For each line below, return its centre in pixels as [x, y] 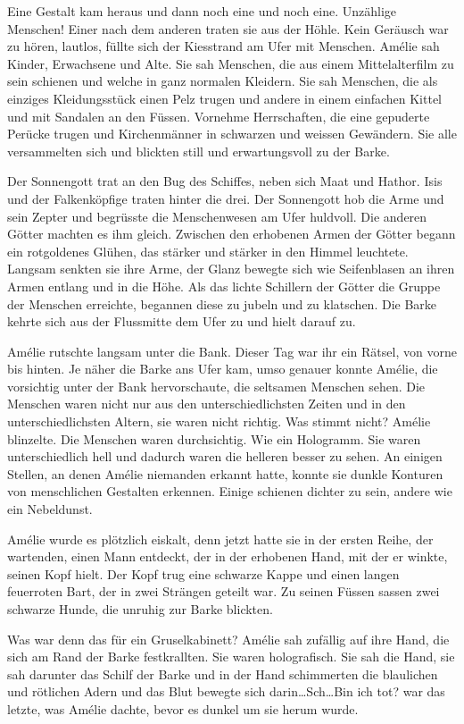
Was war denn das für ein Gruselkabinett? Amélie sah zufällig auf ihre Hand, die [228, 639]
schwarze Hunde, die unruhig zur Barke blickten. [140, 609]
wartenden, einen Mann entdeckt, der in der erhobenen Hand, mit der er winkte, [228, 556]
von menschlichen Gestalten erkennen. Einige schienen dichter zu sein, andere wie [230, 491]
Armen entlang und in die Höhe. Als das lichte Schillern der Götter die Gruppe [224, 286]
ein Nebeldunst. [50, 509]
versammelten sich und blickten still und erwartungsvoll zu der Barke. [199, 151]
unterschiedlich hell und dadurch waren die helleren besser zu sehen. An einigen [225, 456]
